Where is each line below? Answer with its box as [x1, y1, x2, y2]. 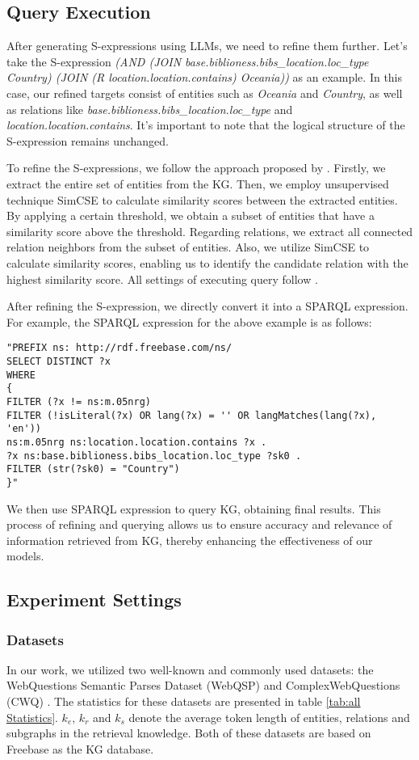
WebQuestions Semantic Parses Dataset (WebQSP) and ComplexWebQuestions [6, 677, 400, 694]
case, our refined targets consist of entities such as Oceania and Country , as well [6, 84, 403, 101]
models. [6, 547, 44, 564]
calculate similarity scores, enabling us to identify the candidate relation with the [6, 254, 409, 271]
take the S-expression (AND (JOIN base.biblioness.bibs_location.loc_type [6, 53, 369, 70]
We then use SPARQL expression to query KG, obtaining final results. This [6, 500, 381, 517]
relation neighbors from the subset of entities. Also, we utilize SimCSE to [6, 239, 370, 255]
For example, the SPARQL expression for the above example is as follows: [6, 313, 372, 330]
